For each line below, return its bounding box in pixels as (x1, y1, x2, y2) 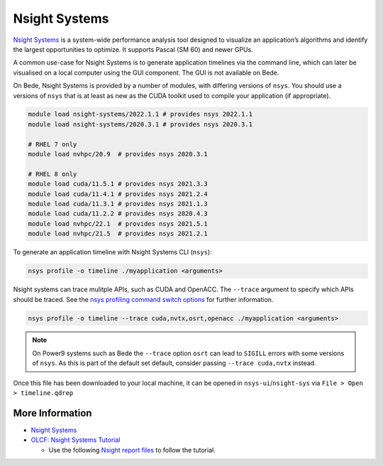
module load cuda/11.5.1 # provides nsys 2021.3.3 (28, 180, 209, 188)
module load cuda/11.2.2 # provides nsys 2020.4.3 (28, 210, 209, 218)
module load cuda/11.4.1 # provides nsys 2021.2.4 (28, 190, 209, 198)
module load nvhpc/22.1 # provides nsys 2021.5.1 (28, 220, 209, 227)
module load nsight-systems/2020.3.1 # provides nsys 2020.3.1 (28, 120, 253, 128)
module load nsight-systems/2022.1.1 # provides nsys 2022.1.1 (28, 110, 253, 119)
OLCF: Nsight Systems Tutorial (30, 435, 121, 444)
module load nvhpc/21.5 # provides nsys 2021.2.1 (28, 229, 209, 238)
